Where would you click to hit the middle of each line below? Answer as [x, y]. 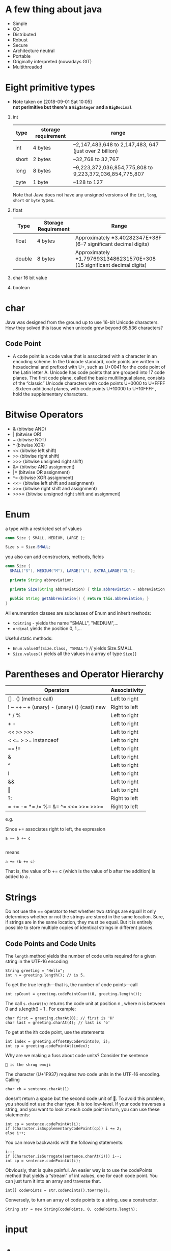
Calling [13, 1080]
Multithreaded [27, 67]
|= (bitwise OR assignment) [41, 472]
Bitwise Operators [44, 415]
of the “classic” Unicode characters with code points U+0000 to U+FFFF [89, 383]
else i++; [16, 1133]
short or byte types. [34, 200]
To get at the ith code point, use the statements [55, 1032]
